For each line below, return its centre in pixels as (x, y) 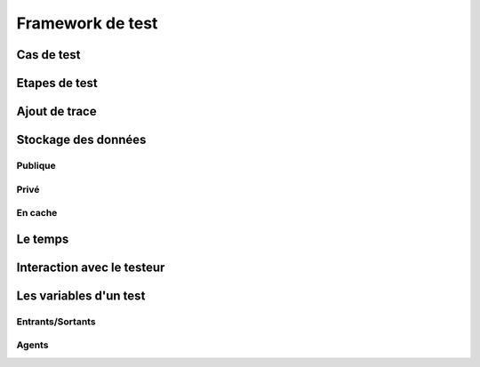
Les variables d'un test (81, 295)
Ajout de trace (56, 112)
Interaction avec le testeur (91, 267)
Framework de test (87, 23)
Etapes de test (57, 83)
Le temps (43, 239)
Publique (36, 165)
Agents (32, 345)
